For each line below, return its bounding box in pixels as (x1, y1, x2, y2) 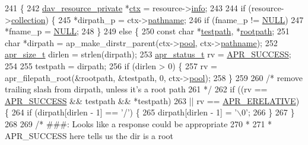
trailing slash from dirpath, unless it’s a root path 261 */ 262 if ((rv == (5, 83, 268, 95)
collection (11, 13, 46, 25)
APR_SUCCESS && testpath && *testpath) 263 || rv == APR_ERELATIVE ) (5, 94, 300, 107)
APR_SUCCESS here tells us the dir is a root (5, 129, 174, 141)
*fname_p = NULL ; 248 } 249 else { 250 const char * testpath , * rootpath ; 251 (5, 25, 290, 37)
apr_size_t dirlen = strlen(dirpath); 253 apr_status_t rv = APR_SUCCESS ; (5, 48, 291, 60)
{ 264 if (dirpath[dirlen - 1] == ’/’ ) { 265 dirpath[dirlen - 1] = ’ (5, 106, 237, 118)
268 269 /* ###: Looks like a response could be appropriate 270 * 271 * (5, 117, 272, 130)
